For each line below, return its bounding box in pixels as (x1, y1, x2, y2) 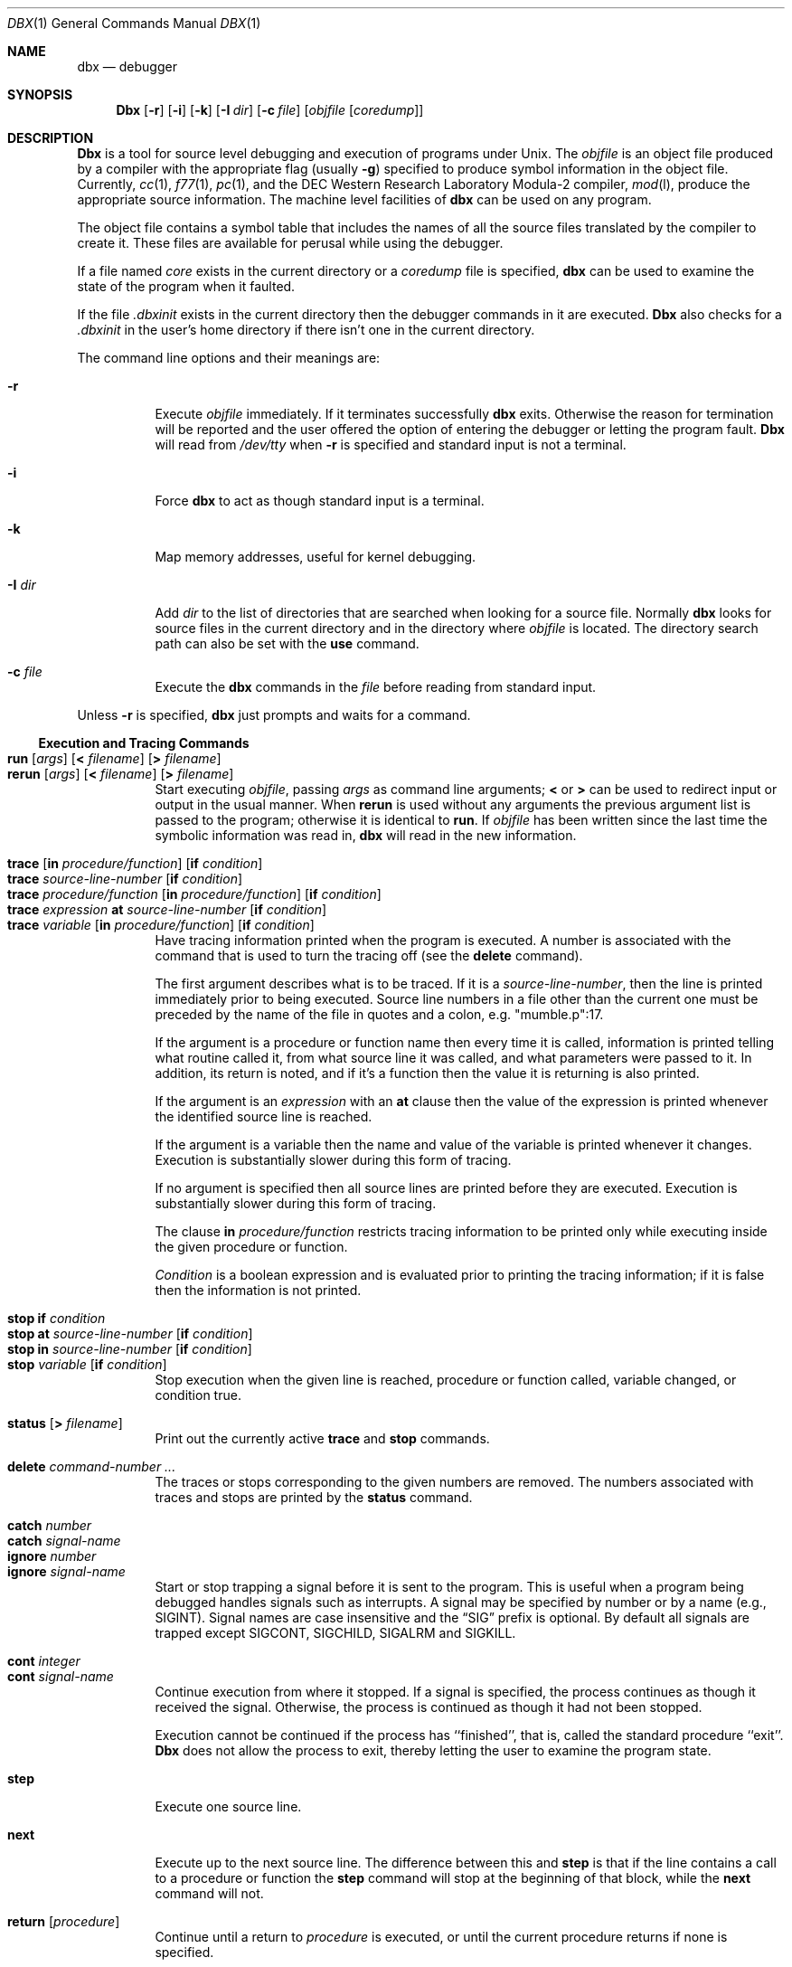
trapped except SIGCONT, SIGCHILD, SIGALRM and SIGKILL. (155, 1625, 516, 1641)
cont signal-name (7, 1669, 114, 1684)
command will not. (155, 1886, 264, 1901)
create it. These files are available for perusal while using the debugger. (77, 235, 504, 251)
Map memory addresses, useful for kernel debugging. (155, 549, 476, 564)
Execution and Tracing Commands (38, 735, 250, 751)
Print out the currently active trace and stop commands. (155, 1431, 490, 1446)
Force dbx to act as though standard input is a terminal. (155, 493, 485, 508)
